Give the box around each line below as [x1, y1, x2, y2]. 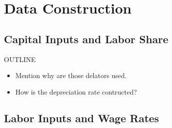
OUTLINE [4, 54, 36, 64]
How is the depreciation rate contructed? [15, 86, 137, 96]
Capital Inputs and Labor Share [4, 31, 169, 46]
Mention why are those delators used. [15, 70, 127, 80]
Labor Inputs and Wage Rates [4, 110, 159, 125]
